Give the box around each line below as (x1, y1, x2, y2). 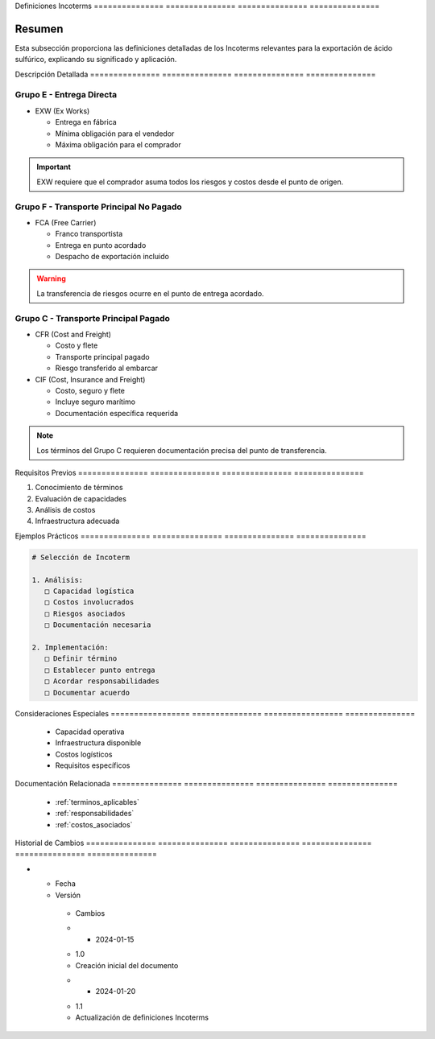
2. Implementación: (31, 642, 109, 652)
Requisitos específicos (55, 761, 130, 770)
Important (36, 162, 72, 172)
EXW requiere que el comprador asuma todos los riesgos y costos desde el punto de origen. (36, 177, 344, 187)
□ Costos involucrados (44, 598, 135, 607)
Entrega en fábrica (55, 118, 117, 127)
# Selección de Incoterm (31, 552, 130, 562)
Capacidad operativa (55, 727, 125, 736)
